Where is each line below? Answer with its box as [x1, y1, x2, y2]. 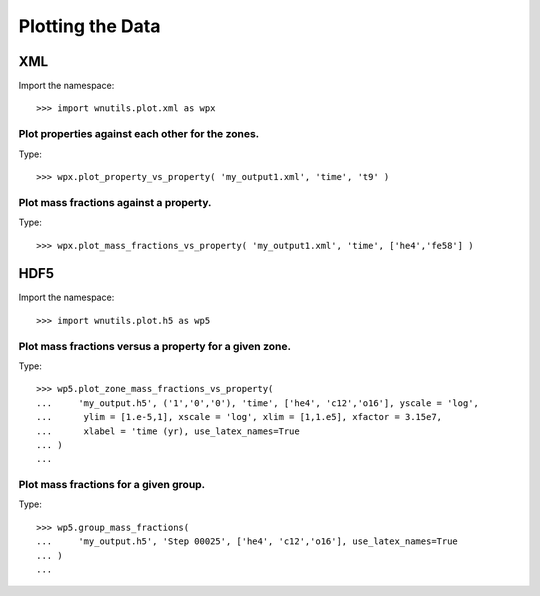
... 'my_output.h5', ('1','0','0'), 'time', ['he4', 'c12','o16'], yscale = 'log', [36, 397, 480, 409]
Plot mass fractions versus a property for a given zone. [18, 339, 292, 353]
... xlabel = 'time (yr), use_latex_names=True [36, 425, 300, 437]
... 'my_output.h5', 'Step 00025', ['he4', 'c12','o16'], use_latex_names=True [36, 536, 459, 547]
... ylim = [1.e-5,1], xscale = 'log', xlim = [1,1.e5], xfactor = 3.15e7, [36, 411, 443, 423]
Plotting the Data [18, 15, 161, 37]
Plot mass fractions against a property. [18, 195, 212, 209]
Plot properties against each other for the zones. [18, 127, 260, 141]
